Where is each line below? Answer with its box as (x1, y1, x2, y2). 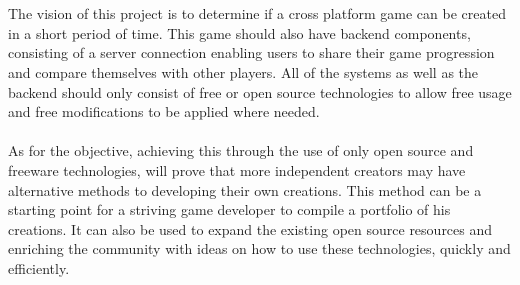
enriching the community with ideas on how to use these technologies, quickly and (8, 238, 511, 259)
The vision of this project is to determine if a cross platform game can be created (8, 3, 506, 24)
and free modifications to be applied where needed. (8, 101, 320, 122)
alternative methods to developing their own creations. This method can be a (8, 179, 482, 200)
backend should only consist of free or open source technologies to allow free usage (8, 81, 512, 102)
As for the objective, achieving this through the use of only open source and (8, 140, 474, 161)
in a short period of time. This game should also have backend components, (8, 22, 471, 43)
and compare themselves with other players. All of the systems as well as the (8, 61, 479, 82)
